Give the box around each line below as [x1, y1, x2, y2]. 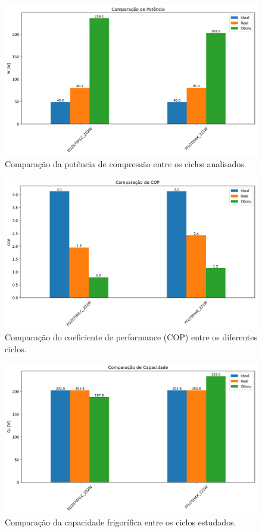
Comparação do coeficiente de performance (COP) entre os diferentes [5, 331, 258, 343]
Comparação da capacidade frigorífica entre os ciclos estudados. [5, 516, 236, 528]
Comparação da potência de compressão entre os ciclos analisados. [5, 157, 247, 170]
